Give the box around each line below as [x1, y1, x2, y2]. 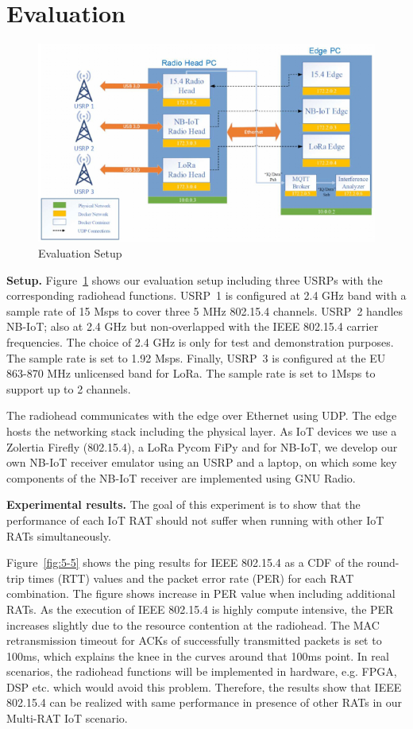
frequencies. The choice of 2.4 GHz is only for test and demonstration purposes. [6, 334, 394, 350]
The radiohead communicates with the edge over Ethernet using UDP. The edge [6, 407, 397, 424]
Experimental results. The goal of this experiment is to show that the [6, 496, 361, 513]
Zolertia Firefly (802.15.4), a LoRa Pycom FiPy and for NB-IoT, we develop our [6, 438, 398, 455]
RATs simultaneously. [6, 527, 111, 544]
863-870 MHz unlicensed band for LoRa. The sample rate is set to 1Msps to [6, 365, 376, 382]
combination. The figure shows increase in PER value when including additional [6, 585, 396, 602]
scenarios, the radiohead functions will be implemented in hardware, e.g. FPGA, [6, 663, 397, 680]
